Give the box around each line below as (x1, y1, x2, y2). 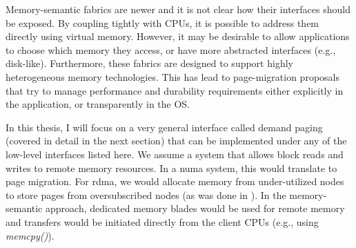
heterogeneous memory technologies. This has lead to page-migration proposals (6, 69, 339, 84)
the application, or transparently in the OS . (6, 97, 190, 111)
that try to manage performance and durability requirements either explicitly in (6, 83, 344, 97)
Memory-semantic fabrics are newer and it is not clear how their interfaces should (6, 2, 350, 16)
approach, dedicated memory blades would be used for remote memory (46, 201, 345, 216)
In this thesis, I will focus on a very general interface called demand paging (6, 120, 323, 134)
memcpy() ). (6, 228, 55, 242)
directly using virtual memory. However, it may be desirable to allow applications (6, 29, 350, 44)
